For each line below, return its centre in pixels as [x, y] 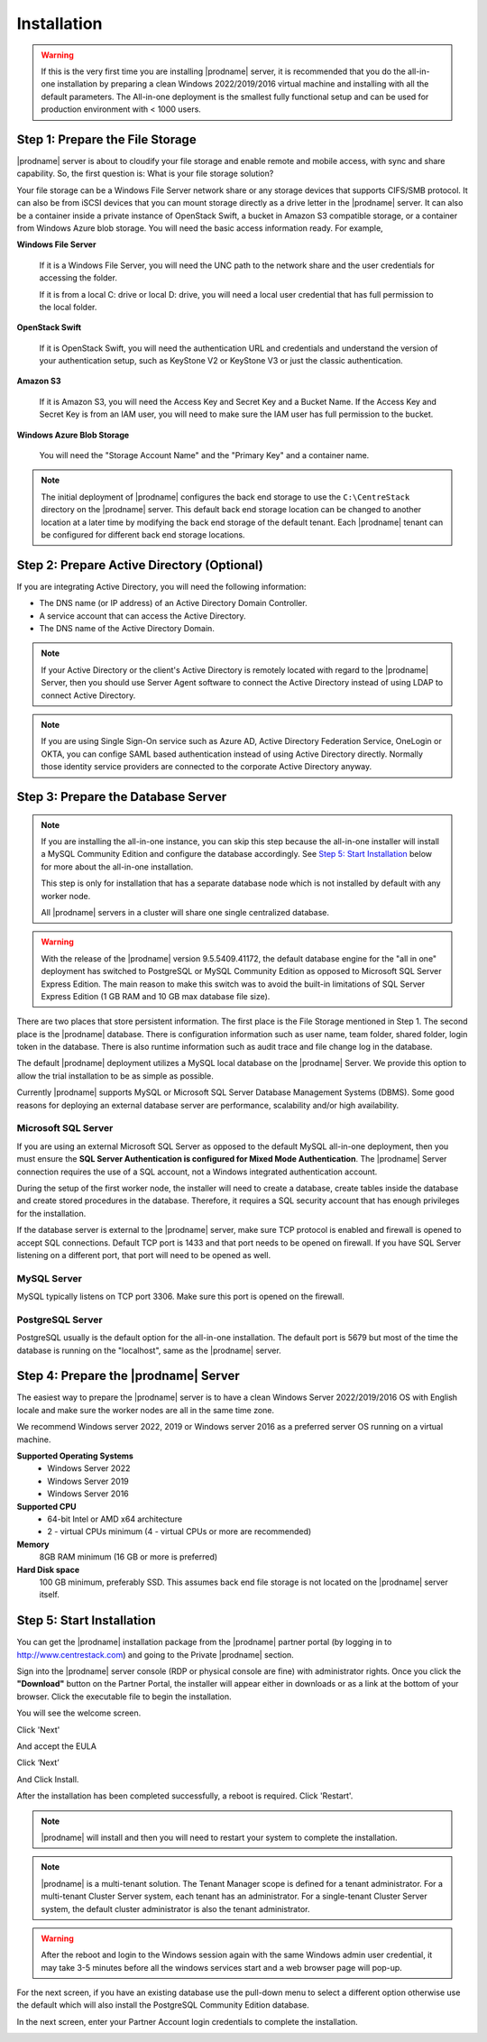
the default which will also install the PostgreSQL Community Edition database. [163, 2005]
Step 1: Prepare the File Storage [107, 139]
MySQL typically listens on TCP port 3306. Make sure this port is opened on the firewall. [180, 1297]
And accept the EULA [56, 1746]
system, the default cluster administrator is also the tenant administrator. [175, 1909]
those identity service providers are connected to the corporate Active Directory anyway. [207, 767]
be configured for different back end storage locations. [143, 535]
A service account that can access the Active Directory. [143, 616]
